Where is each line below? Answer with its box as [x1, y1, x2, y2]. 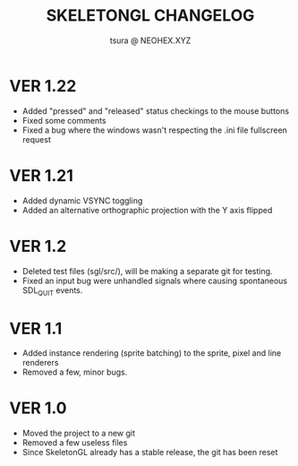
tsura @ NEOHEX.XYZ [109, 35, 192, 46]
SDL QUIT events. [21, 284, 83, 298]
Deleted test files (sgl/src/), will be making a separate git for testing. [21, 265, 273, 276]
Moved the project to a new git [21, 427, 136, 439]
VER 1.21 [9, 165, 74, 186]
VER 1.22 [9, 75, 77, 96]
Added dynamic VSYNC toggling [21, 194, 143, 206]
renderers [21, 358, 59, 368]
